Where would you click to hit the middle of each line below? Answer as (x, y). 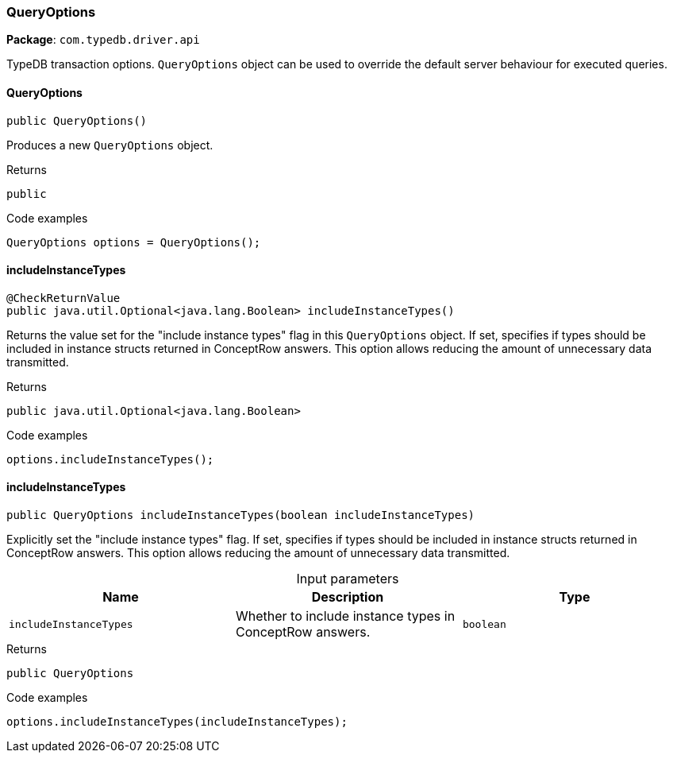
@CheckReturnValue (63, 298)
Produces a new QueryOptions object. (110, 145)
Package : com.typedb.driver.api (103, 40)
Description (348, 597)
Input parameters (348, 579)
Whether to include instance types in (345, 616)
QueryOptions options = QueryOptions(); (134, 242)
